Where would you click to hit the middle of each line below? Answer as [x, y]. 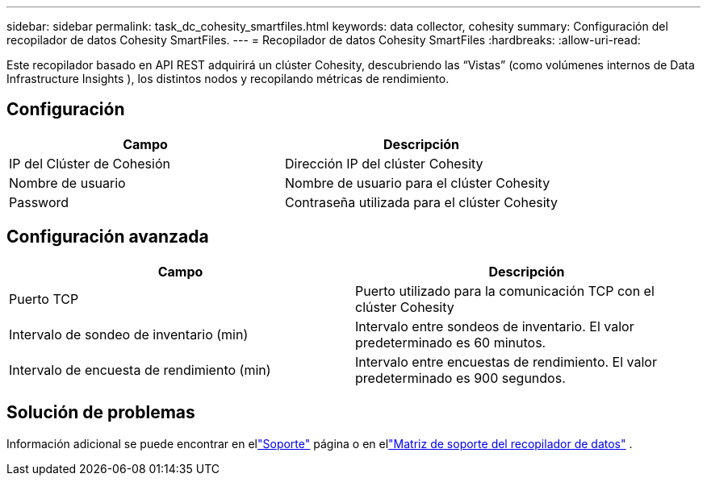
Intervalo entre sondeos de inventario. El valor [495, 326]
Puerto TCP [44, 299]
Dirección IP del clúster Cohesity [384, 163]
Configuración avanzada [108, 237]
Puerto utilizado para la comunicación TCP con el [505, 291]
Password [39, 202]
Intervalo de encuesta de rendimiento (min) [140, 370]
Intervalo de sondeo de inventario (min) [129, 334]
